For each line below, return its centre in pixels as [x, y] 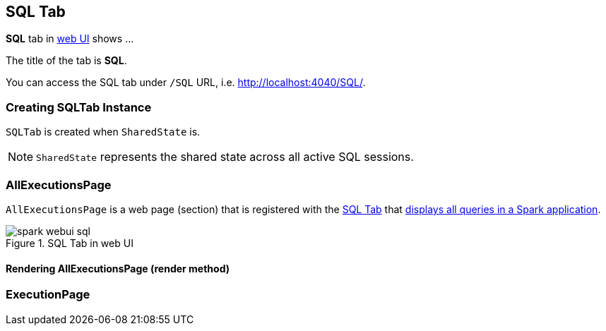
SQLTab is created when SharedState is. [103, 132]
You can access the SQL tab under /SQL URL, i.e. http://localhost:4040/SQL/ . [186, 83]
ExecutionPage [48, 295]
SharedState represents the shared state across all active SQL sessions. [225, 157]
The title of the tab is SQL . [66, 61]
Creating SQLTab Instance [79, 107]
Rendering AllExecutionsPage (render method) [118, 268]
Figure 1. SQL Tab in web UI [70, 243]
